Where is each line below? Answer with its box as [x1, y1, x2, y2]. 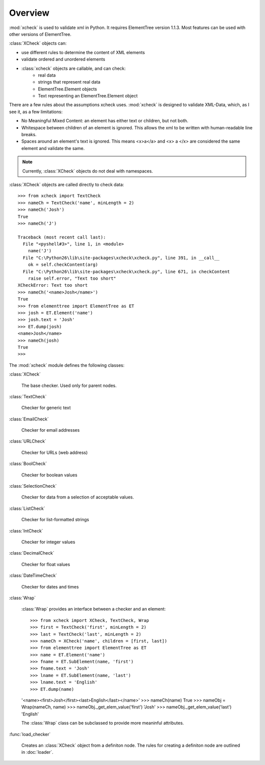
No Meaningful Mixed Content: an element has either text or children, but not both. [21, 118, 188, 124]
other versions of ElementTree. [9, 31, 72, 37]
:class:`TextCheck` [9, 393, 47, 399]
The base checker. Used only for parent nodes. [21, 382, 117, 388]
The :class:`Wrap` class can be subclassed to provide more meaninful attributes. [21, 720, 184, 726]
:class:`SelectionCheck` [9, 483, 57, 489]
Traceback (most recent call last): [18, 234, 106, 240]
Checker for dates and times [21, 584, 79, 589]
